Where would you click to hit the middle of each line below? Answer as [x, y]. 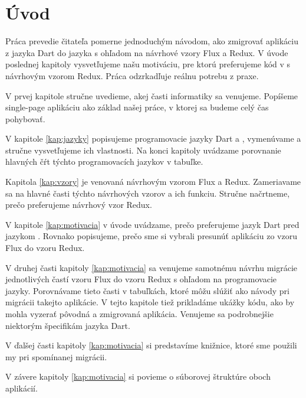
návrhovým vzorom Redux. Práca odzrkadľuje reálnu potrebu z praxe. [132, 75]
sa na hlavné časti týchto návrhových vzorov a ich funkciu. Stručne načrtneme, [148, 193]
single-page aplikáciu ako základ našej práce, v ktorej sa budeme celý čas [137, 107]
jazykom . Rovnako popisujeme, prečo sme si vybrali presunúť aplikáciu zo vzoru [151, 236]
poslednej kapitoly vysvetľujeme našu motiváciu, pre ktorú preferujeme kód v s [148, 64]
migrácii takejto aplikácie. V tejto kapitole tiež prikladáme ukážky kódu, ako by [150, 302]
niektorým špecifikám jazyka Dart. [68, 325]
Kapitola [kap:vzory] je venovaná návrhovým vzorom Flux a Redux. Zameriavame [153, 182]
